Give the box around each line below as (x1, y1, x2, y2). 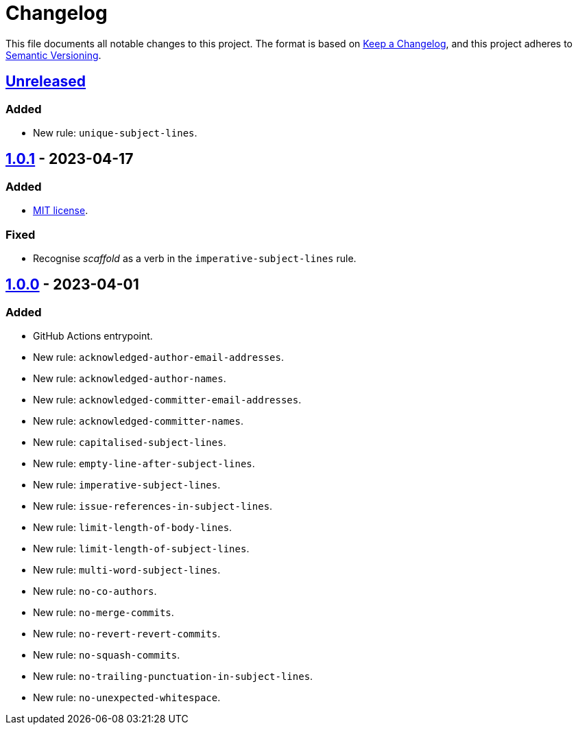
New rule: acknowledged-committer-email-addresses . (33, 394, 302, 406)
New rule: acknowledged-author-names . (33, 373, 226, 385)
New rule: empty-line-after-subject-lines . (33, 458, 255, 470)
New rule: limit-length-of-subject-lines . (33, 543, 250, 555)
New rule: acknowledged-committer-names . (33, 415, 243, 427)
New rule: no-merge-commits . (33, 607, 174, 619)
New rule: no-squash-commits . (33, 649, 180, 661)
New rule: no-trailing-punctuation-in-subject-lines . (33, 670, 313, 683)
